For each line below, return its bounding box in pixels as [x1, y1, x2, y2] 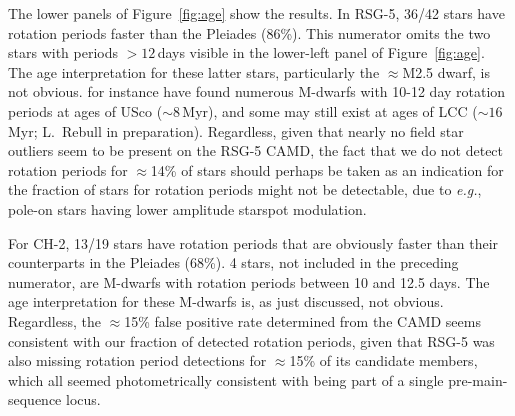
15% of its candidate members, [289, 350, 478, 371]
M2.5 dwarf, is [402, 61, 491, 82]
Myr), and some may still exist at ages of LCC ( [182, 100, 478, 121]
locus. [66, 389, 101, 410]
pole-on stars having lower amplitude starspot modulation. [8, 198, 367, 219]
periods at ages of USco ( [8, 100, 163, 121]
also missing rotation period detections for [8, 350, 267, 371]
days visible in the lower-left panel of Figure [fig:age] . [157, 42, 485, 63]
